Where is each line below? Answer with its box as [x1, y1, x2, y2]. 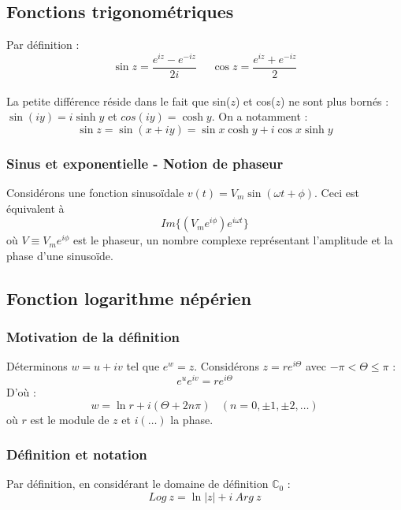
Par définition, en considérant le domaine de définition [6, 475, 269, 492]
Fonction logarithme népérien [6, 285, 252, 310]
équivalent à [6, 199, 65, 216]
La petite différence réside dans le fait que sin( [6, 92, 231, 109]
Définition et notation [6, 445, 147, 464]
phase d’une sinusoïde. [6, 247, 113, 263]
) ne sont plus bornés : [280, 92, 389, 109]
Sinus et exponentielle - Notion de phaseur [6, 153, 284, 173]
